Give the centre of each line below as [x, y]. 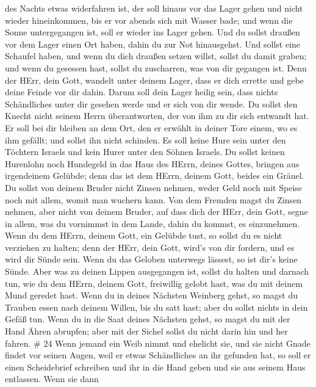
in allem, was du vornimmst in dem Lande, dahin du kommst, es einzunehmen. [153, 223]
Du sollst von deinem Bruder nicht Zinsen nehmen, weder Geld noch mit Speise [154, 187]
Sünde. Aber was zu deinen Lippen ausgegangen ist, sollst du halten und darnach [157, 271]
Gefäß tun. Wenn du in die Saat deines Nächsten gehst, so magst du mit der [148, 319]
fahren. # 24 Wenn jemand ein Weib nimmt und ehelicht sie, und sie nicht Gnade [158, 343]
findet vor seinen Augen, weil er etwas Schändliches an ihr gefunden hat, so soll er [158, 355]
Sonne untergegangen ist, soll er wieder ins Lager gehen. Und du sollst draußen [153, 32]
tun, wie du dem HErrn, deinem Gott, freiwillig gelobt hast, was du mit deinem [154, 283]
